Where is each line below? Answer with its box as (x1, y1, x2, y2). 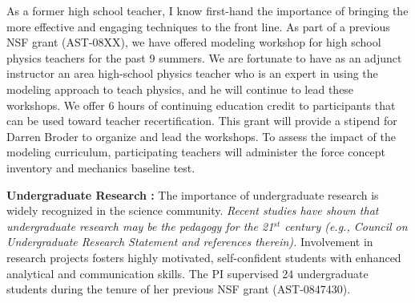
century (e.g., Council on (284, 217, 408, 234)
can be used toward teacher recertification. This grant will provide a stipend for (6, 112, 397, 129)
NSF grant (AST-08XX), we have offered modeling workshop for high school (6, 34, 381, 50)
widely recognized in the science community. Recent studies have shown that (6, 202, 379, 219)
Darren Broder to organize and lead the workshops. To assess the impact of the (6, 127, 396, 144)
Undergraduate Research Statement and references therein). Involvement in (6, 233, 373, 250)
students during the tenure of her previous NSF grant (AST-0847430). (6, 281, 351, 297)
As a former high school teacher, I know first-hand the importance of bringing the (6, 2, 409, 18)
